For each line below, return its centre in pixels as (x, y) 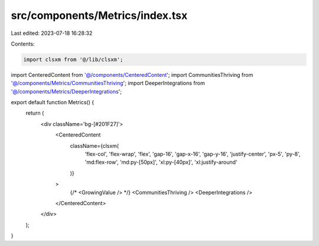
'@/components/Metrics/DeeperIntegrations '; (66, 91)
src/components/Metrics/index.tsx (99, 15)
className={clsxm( (95, 145)
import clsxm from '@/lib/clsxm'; (73, 59)
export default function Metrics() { (53, 102)
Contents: (23, 44)
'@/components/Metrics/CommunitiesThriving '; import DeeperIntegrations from (108, 83)
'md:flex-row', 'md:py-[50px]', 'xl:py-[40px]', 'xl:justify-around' (161, 162)
